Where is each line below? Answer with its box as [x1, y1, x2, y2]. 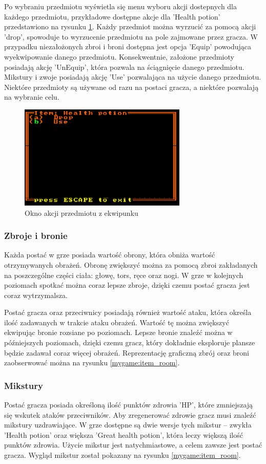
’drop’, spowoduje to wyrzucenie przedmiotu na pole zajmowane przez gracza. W [4, 31, 258, 42]
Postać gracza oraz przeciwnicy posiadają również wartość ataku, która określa [4, 307, 252, 318]
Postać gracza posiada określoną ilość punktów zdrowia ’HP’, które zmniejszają [4, 399, 253, 410]
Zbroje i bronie [4, 229, 68, 242]
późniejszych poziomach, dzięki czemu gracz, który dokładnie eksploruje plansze [4, 337, 255, 348]
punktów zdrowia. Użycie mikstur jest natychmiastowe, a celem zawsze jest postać [4, 439, 262, 450]
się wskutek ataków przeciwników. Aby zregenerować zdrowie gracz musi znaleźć [4, 409, 256, 420]
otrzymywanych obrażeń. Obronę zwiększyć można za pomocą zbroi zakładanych [4, 259, 258, 270]
